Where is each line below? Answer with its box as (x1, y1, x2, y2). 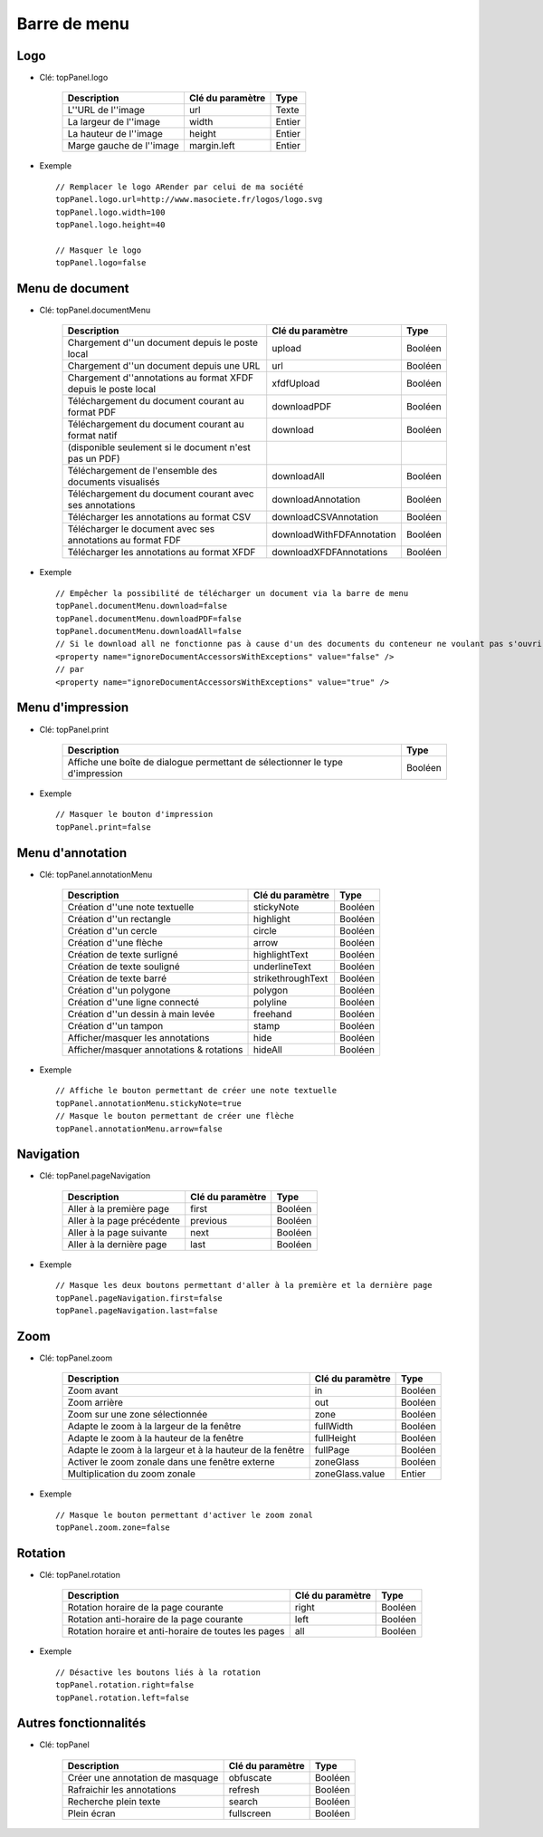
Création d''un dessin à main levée (67, 1007, 215, 1020)
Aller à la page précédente (67, 1214, 181, 1226)
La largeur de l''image (67, 116, 161, 129)
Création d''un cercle (67, 924, 157, 937)
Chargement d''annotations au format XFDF (67, 371, 253, 384)
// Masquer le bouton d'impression (55, 809, 214, 820)
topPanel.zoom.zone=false (55, 1523, 171, 1533)
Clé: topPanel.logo (39, 72, 109, 83)
